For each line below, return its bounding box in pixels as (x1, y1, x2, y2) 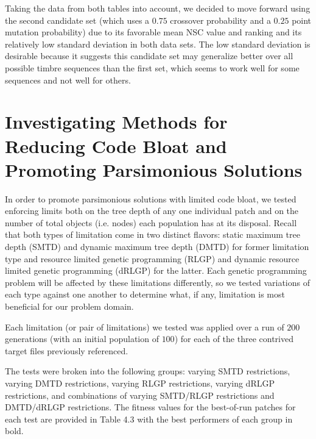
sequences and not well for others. (5, 73, 131, 86)
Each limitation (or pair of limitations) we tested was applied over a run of (5, 320, 284, 333)
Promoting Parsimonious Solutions (5, 157, 303, 182)
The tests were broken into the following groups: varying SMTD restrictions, (5, 365, 290, 377)
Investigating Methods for (5, 109, 228, 134)
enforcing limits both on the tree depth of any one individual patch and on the (5, 204, 299, 217)
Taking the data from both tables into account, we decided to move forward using (5, 2, 311, 14)
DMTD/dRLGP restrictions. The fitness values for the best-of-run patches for (5, 401, 296, 413)
